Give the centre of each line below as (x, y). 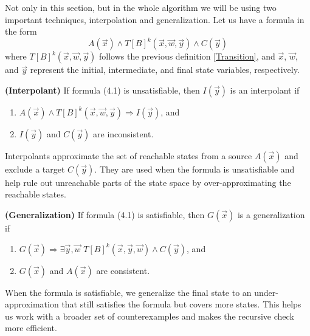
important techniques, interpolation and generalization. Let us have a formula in (155, 19)
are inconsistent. (123, 133)
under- (266, 292)
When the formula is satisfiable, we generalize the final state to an (128, 292)
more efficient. (31, 328)
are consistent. (123, 270)
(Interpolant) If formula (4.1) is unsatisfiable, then (102, 90)
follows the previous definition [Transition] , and (187, 56)
